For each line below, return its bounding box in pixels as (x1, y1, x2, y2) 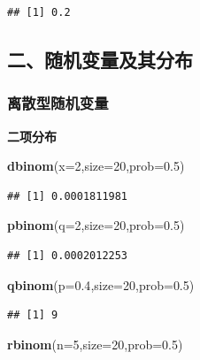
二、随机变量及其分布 (7, 45, 193, 73)
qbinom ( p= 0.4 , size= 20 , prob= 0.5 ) (7, 275, 195, 294)
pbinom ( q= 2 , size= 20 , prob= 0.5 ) (7, 216, 185, 234)
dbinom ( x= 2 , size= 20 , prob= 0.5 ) (7, 157, 185, 175)
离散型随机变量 (7, 92, 109, 114)
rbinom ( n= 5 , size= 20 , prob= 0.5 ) (7, 334, 183, 353)
